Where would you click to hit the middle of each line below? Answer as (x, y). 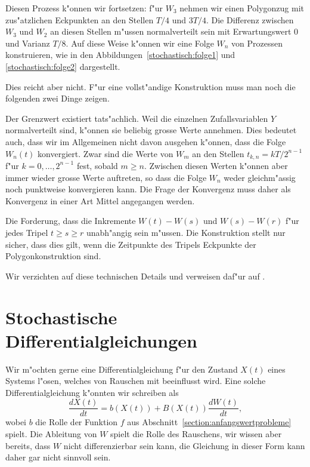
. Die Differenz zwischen (250, 19)
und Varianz (28, 43)
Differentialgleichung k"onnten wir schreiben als (92, 392)
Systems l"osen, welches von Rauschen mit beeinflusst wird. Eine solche (136, 381)
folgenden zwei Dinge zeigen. (58, 98)
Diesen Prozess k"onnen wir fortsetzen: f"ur (84, 8)
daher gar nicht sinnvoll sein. (58, 457)
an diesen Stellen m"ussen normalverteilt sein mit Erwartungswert (171, 31)
